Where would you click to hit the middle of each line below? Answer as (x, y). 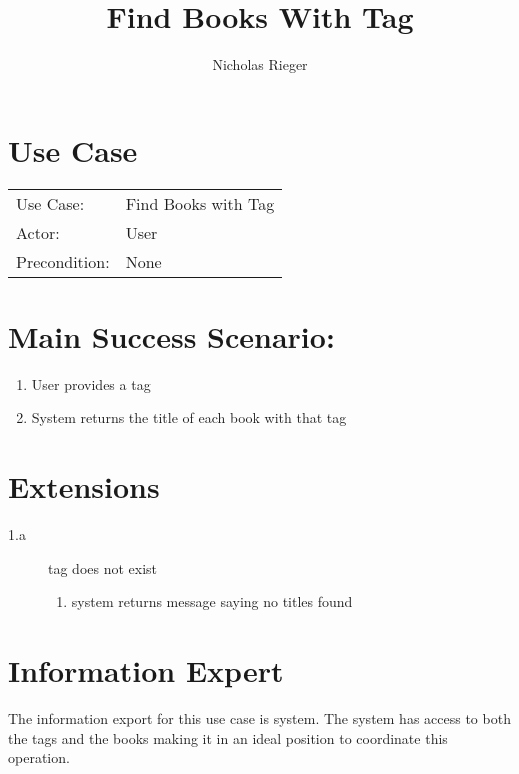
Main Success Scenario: (171, 335)
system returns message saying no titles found (212, 601)
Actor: (38, 232)
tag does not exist (103, 567)
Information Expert (146, 670)
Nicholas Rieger (260, 64)
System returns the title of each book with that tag (189, 417)
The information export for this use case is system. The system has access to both (259, 718)
